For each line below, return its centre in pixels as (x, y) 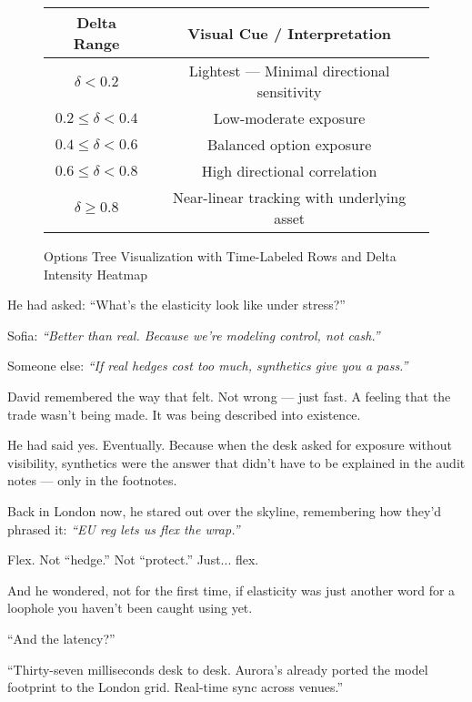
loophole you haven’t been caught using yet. (130, 608)
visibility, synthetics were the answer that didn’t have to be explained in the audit (236, 462)
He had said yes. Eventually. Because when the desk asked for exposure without (230, 445)
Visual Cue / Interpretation (290, 33)
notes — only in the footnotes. (92, 480)
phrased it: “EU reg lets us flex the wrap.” (124, 529)
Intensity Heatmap (96, 274)
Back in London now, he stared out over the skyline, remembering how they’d (225, 510)
